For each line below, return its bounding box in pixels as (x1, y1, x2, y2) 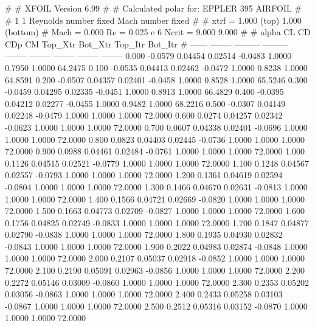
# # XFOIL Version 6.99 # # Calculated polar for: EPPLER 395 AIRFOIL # (5, 2, 302, 14)
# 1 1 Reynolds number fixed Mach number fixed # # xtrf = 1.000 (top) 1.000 (5, 13, 302, 26)
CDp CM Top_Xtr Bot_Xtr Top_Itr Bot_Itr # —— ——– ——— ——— (5, 37, 288, 50)
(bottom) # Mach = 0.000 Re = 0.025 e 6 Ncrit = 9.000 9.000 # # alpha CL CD (5, 26, 311, 38)
